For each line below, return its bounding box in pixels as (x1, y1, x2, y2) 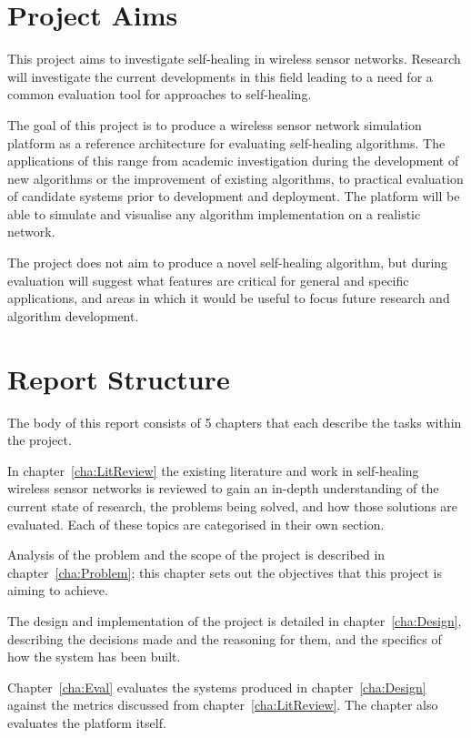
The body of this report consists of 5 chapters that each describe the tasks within (7, 412, 462, 431)
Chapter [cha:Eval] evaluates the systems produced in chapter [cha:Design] (7, 677, 426, 696)
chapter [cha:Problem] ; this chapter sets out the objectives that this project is (7, 562, 442, 581)
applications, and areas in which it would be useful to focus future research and (7, 288, 450, 308)
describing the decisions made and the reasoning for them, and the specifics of (7, 629, 442, 648)
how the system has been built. (7, 647, 181, 666)
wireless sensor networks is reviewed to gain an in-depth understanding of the (7, 479, 439, 498)
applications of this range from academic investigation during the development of (7, 151, 459, 170)
